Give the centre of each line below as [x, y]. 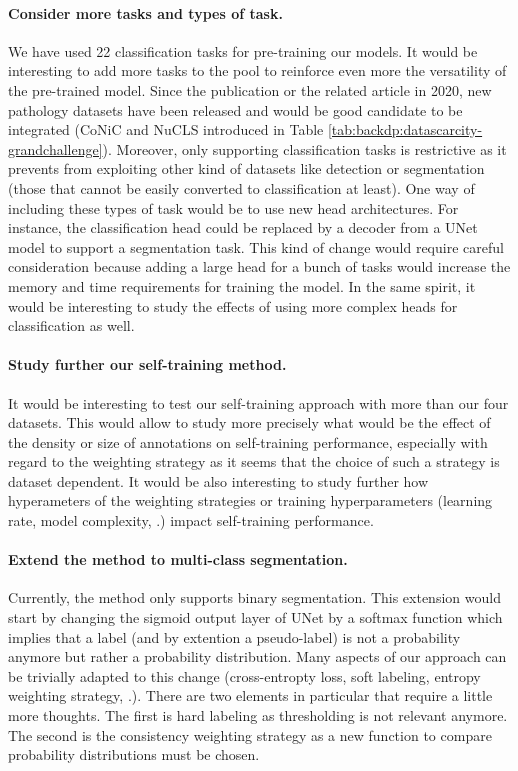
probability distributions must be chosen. [134, 754]
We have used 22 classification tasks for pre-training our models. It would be [243, 50]
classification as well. [71, 325]
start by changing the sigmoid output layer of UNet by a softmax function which [255, 617]
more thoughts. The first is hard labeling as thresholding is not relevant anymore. [258, 715]
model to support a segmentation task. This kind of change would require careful [256, 246]
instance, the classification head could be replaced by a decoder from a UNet [243, 227]
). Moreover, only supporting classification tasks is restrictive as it [304, 148]
